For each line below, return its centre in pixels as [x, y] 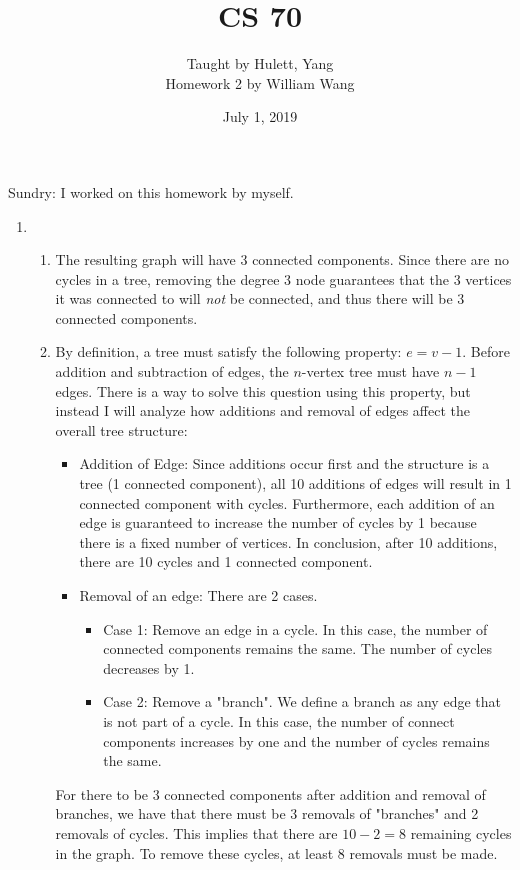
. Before [486, 351]
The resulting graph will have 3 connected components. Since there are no [282, 259]
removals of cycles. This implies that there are [196, 832]
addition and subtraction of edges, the [172, 371]
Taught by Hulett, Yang [260, 63]
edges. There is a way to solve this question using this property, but [263, 390]
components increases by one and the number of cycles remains [296, 740]
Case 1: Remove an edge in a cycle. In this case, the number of [295, 628]
